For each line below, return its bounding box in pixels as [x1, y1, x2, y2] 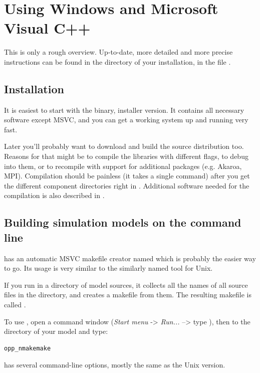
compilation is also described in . [4, 190, 105, 201]
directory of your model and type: [4, 326, 108, 336]
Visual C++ [4, 18, 91, 38]
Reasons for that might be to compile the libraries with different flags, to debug [4, 151, 248, 161]
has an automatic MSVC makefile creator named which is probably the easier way [4, 253, 256, 263]
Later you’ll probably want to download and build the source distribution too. [4, 141, 244, 151]
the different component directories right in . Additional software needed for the [4, 180, 249, 191]
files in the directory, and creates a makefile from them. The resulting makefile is [4, 289, 251, 300]
